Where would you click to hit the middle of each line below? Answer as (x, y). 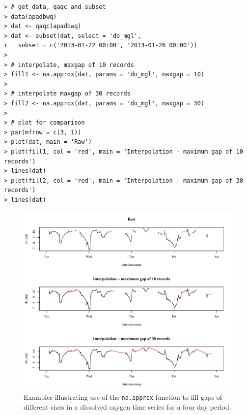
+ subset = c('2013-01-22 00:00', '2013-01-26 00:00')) (101, 46)
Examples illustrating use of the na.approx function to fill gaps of (123, 397)
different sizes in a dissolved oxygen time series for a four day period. (127, 406)
